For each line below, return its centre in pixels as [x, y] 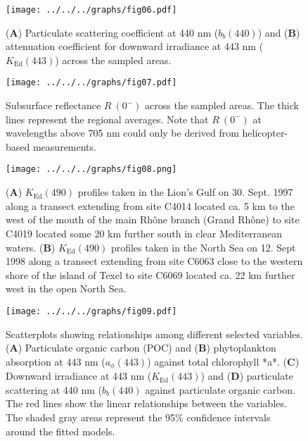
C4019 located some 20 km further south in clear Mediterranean [144, 233]
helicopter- [265, 133]
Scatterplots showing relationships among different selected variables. [154, 334]
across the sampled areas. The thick [222, 105]
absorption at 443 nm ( [56, 361]
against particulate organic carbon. [220, 389]
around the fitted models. [60, 431]
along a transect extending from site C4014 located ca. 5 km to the [150, 205]
